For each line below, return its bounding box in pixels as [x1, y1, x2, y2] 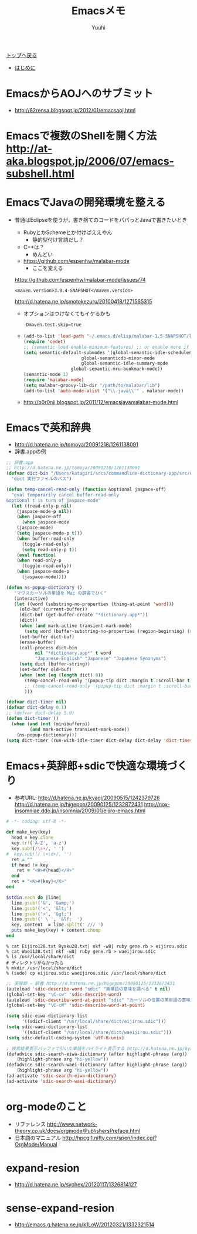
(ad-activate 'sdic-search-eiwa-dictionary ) [6, 1073, 117, 1079]
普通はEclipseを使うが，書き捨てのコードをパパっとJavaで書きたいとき [14, 216, 188, 223]
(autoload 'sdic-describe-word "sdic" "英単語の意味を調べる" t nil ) [6, 986, 171, 992]
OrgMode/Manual [14, 1140, 57, 1148]
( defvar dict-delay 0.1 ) [6, 705, 67, 711]
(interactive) [13, 595, 49, 602]
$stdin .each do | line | [6, 894, 62, 901]
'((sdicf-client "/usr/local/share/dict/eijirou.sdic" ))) [21, 1019, 167, 1025]
